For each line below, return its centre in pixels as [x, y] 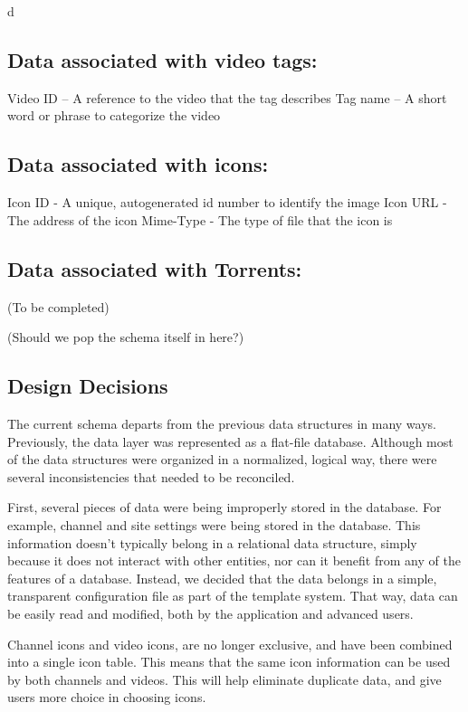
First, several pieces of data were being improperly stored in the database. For [224, 507]
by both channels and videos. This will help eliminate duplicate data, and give [224, 679]
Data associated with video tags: [162, 59]
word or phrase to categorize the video [114, 115]
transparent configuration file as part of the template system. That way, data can [233, 596]
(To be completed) [58, 306]
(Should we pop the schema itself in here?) [126, 337]
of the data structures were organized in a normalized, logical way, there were [222, 459]
